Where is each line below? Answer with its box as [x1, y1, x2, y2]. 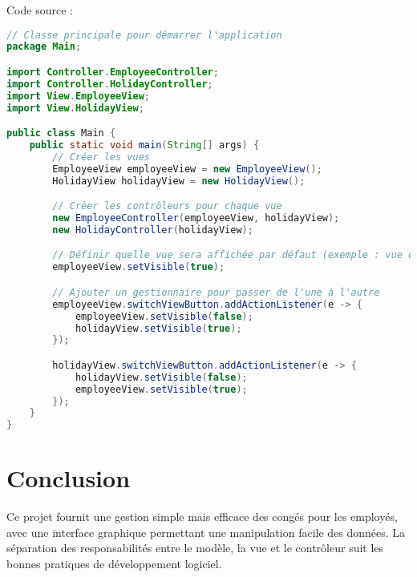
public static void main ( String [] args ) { [29, 139, 260, 151]
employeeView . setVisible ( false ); [75, 310, 253, 322]
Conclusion [6, 462, 131, 494]
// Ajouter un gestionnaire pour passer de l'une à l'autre [52, 286, 380, 298]
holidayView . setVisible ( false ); [75, 371, 248, 383]
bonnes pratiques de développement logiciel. [6, 555, 222, 572]
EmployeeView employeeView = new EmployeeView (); [52, 163, 322, 175]
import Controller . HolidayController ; [6, 78, 213, 90]
